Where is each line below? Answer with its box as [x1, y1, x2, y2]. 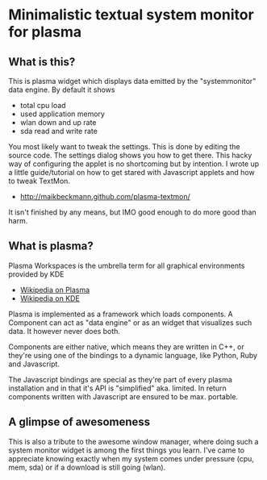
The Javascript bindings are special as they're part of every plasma [8, 374, 232, 384]
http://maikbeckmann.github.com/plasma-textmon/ [19, 192, 191, 201]
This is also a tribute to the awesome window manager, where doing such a [8, 436, 259, 446]
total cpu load [19, 101, 66, 110]
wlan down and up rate [19, 118, 97, 127]
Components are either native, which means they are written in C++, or [8, 341, 244, 352]
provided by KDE [8, 269, 65, 279]
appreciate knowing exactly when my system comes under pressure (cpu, [8, 453, 254, 463]
